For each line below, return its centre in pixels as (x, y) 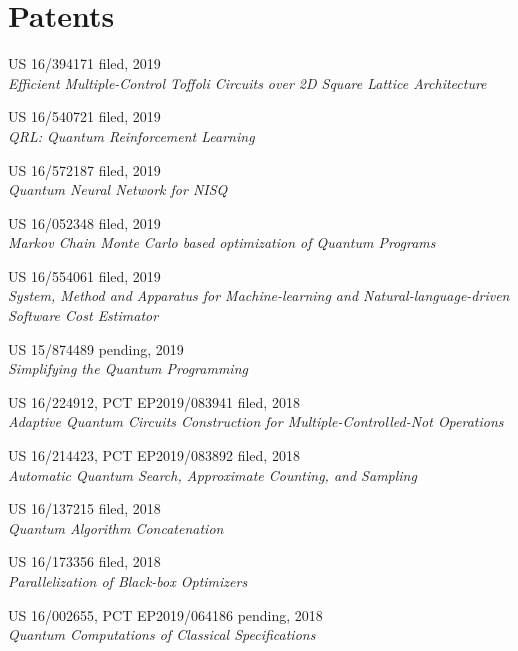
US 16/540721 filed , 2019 (84, 116)
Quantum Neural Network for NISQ (118, 189)
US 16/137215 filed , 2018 (84, 508)
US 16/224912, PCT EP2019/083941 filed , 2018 (154, 401)
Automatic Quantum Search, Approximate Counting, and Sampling (212, 474)
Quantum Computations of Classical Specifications (162, 634)
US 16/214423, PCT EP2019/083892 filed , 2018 (154, 455)
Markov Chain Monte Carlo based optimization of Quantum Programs (222, 242)
